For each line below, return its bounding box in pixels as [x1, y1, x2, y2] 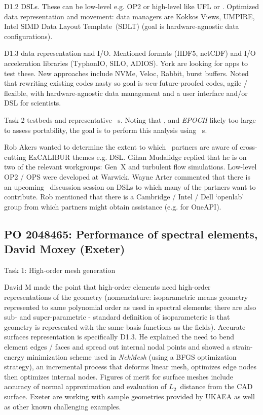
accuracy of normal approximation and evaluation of [4, 381, 167, 392]
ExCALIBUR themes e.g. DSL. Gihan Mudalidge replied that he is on [28, 151, 247, 162]
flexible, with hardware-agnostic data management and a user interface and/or [4, 87, 248, 98]
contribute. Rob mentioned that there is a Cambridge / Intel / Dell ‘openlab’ [4, 191, 244, 202]
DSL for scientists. [4, 97, 61, 108]
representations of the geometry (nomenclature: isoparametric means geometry [4, 292, 248, 302]
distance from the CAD [180, 381, 253, 392]
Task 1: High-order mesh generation [4, 264, 116, 275]
